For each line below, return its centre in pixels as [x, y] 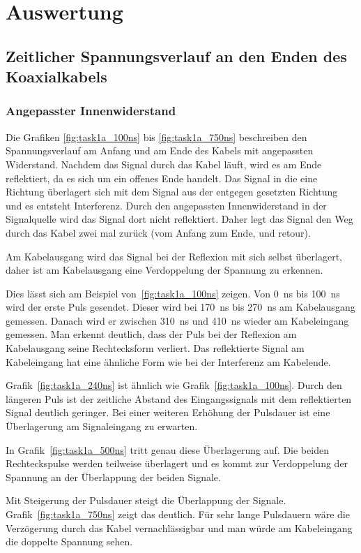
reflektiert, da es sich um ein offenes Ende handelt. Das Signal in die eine [162, 178]
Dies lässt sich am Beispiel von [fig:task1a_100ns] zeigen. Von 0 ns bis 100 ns [173, 293]
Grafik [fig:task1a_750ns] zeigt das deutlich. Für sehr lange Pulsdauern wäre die [178, 514]
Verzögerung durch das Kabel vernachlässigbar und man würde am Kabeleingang [179, 528]
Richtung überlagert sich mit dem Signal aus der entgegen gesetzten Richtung [172, 192]
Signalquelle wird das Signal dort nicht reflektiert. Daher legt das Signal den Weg [179, 219]
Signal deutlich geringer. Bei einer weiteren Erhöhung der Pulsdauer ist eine [168, 412]
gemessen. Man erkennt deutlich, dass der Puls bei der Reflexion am [151, 334]
